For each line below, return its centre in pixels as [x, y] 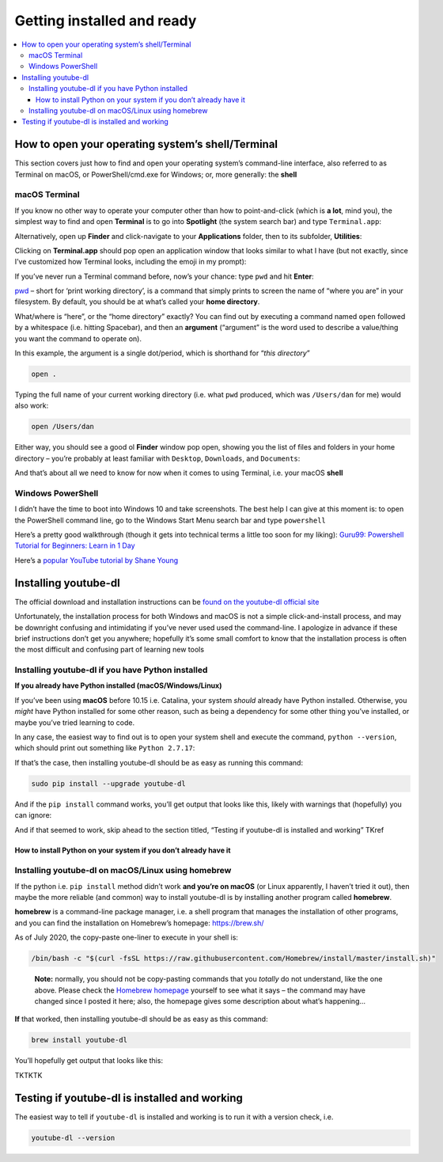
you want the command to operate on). [78, 338]
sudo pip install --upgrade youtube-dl [108, 783]
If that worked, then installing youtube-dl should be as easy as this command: [141, 1019]
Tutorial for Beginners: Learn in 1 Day [75, 545]
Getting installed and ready [106, 21]
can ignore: [33, 815]
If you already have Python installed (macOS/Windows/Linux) [118, 685]
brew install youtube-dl [80, 1040]
